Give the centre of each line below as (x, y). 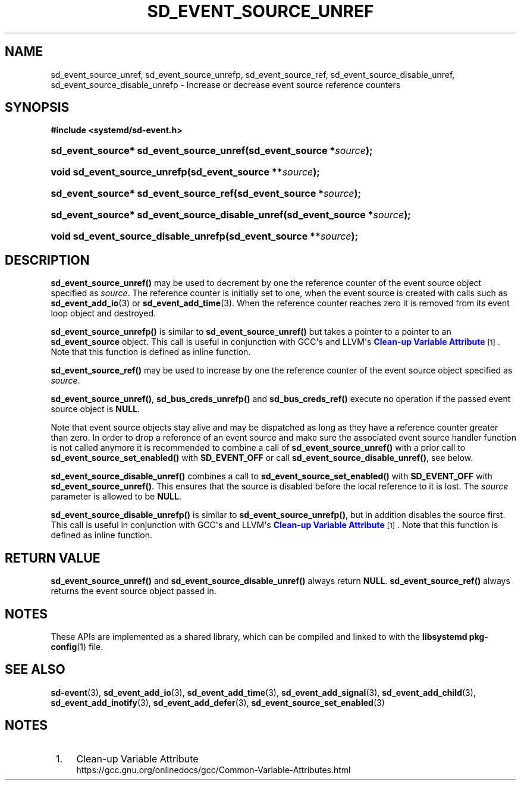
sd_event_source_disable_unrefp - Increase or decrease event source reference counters (226, 84)
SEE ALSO (35, 670)
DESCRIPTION (47, 260)
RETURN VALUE (53, 558)
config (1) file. (77, 646)
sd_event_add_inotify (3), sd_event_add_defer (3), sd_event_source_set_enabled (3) (218, 702)
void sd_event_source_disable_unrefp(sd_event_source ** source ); (205, 236)
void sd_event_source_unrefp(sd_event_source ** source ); (185, 172)
